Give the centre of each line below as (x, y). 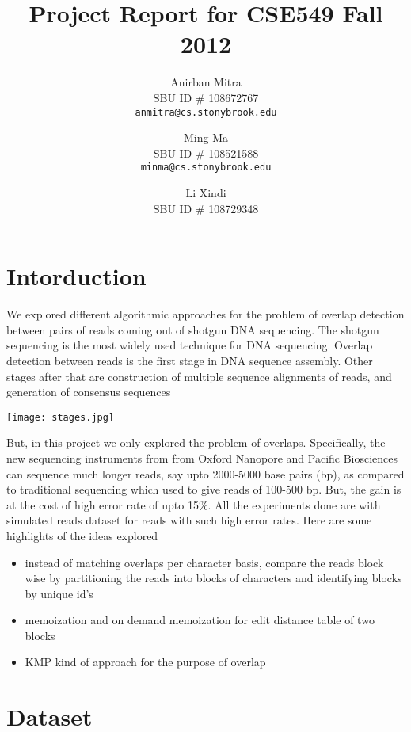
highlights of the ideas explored (82, 535)
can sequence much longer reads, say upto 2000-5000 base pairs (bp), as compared (205, 473)
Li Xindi (206, 193)
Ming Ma (205, 137)
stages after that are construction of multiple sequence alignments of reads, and (199, 376)
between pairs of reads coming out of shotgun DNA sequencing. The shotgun (193, 329)
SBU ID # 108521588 (206, 152)
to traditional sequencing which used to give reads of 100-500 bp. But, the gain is (204, 489)
